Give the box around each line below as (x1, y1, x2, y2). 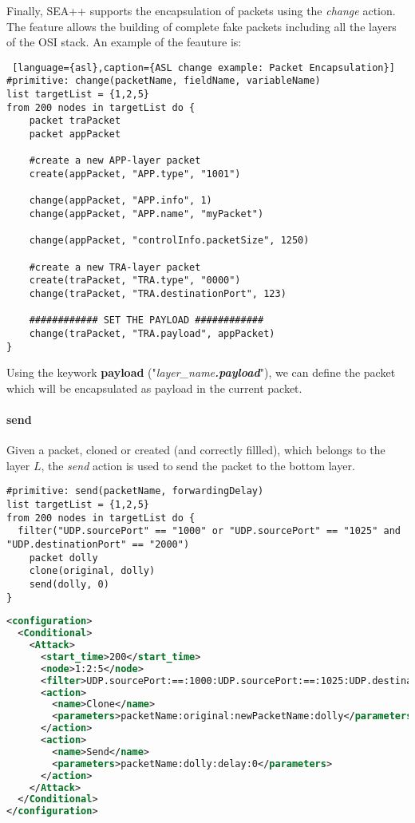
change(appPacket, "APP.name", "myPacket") (29, 208, 264, 220)
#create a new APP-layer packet (29, 155, 201, 167)
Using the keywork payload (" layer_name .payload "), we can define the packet (6, 364, 396, 381)
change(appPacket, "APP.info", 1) (29, 195, 212, 207)
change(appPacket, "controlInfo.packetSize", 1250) (29, 235, 310, 247)
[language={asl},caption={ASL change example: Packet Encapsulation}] (12, 61, 395, 73)
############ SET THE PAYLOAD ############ (29, 315, 264, 326)
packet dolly (29, 552, 98, 564)
